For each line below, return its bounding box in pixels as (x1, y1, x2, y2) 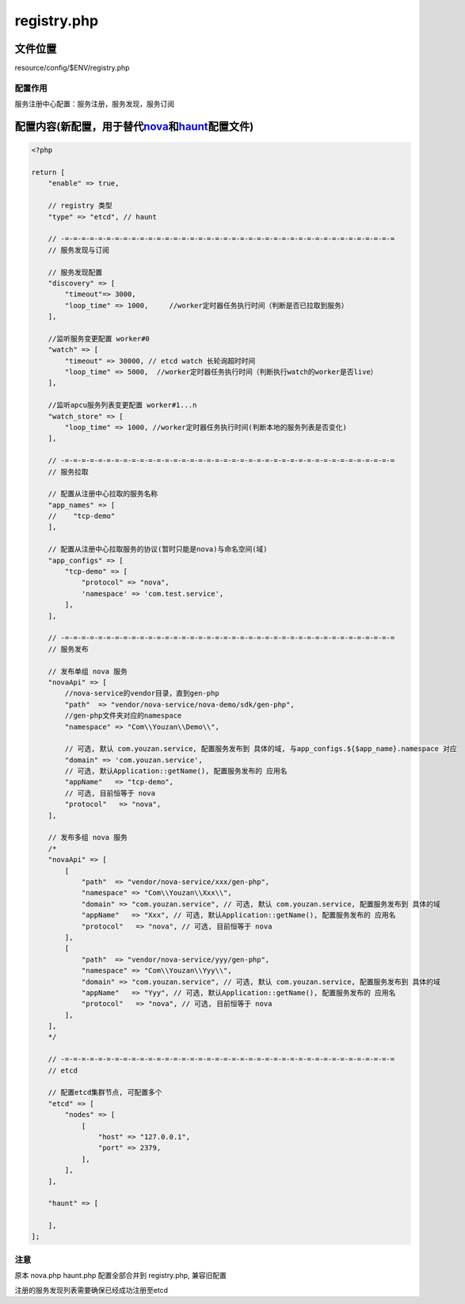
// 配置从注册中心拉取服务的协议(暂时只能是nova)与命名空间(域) (48, 545, 269, 554)
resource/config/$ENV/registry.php (14, 63, 130, 73)
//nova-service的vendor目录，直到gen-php (64, 689, 219, 698)
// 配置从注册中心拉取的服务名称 (48, 490, 158, 498)
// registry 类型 (48, 201, 112, 210)
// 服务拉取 (48, 467, 89, 476)
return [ (31, 167, 66, 177)
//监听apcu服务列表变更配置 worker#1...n (48, 401, 197, 410)
